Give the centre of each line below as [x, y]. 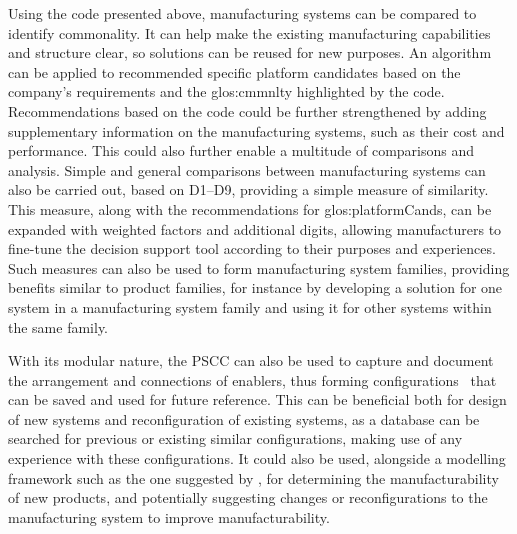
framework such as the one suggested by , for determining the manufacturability [253, 477]
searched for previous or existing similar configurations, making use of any [235, 438]
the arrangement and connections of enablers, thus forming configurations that [252, 379]
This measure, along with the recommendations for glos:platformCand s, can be [250, 208]
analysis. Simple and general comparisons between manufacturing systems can [247, 169]
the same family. [58, 326]
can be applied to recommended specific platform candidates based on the [234, 71]
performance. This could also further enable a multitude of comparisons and [241, 150]
